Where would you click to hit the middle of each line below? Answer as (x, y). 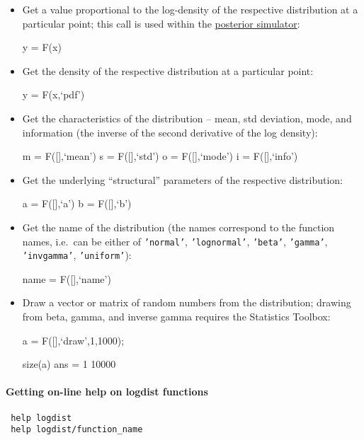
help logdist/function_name (77, 430)
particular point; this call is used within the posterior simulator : (161, 23)
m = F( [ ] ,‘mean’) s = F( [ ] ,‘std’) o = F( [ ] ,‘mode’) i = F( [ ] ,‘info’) (160, 156)
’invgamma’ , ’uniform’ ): (77, 255)
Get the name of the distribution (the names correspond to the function (178, 227)
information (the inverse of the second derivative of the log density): (170, 132)
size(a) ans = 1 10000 (69, 364)
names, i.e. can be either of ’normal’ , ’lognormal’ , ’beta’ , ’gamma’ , (175, 241)
